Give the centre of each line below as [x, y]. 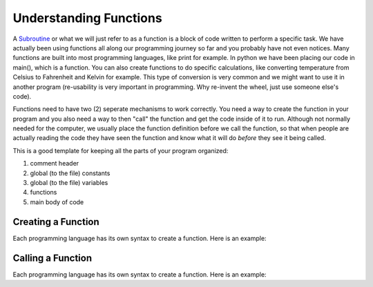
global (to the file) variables [69, 183]
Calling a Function [52, 258]
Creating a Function [56, 222]
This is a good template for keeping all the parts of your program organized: [121, 150]
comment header [55, 164]
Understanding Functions [87, 18]
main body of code [57, 202]
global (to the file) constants [70, 173]
